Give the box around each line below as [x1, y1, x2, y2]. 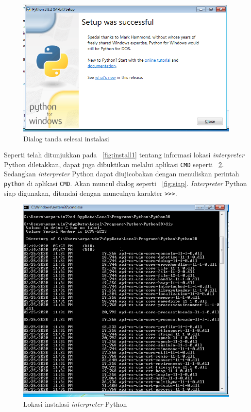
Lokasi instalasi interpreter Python [23, 398, 127, 409]
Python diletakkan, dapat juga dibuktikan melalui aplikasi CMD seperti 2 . [4, 159, 224, 169]
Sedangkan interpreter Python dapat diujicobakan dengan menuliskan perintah [4, 169, 239, 179]
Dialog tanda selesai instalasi [23, 133, 109, 143]
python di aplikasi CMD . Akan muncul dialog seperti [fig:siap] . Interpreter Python [4, 178, 247, 188]
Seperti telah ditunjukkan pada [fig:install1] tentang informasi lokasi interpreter [4, 150, 245, 160]
